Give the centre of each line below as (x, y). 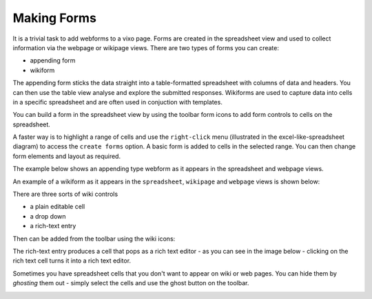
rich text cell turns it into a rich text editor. (72, 261)
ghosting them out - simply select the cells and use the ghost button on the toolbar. (131, 283)
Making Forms (54, 18)
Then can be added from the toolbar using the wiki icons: (94, 239)
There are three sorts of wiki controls (65, 194)
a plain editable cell (58, 207)
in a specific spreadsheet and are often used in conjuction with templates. (118, 102)
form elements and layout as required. (66, 156)
